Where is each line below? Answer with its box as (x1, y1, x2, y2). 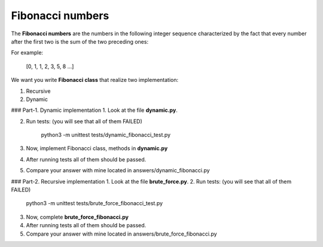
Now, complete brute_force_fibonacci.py (26, 213, 129, 221)
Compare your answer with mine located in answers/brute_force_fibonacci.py (26, 230, 218, 237)
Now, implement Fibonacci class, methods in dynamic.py (26, 145, 168, 152)
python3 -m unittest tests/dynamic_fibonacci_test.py (41, 132, 170, 139)
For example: (11, 49, 44, 56)
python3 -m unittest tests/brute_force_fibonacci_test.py (26, 200, 163, 207)
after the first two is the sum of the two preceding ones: (11, 38, 149, 45)
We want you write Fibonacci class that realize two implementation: (11, 77, 179, 84)
